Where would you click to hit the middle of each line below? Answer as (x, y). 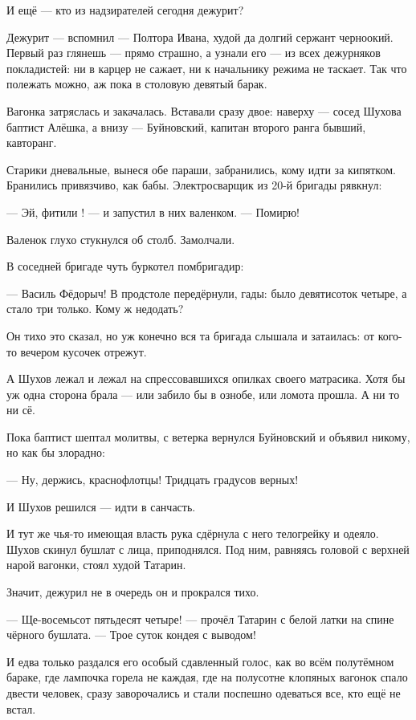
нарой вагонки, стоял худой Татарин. (96, 565)
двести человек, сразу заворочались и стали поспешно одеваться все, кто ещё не (204, 693)
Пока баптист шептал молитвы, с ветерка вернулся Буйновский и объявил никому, (208, 436)
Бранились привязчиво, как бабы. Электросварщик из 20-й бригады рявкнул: (194, 185)
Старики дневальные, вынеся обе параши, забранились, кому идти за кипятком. (201, 169)
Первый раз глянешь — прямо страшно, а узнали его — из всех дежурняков (194, 53)
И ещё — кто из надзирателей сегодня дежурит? (125, 10)
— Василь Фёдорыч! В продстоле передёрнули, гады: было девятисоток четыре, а (207, 293)
